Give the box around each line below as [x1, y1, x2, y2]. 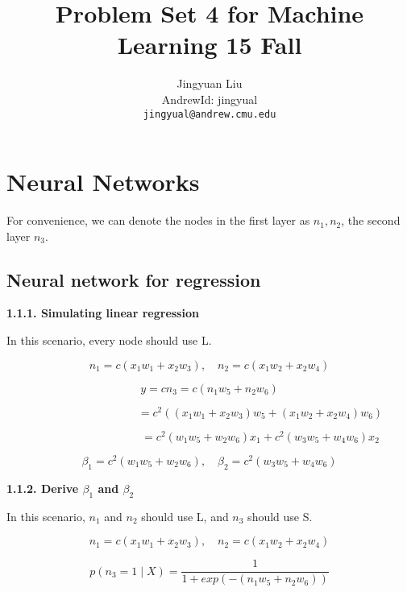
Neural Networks [6, 165, 200, 198]
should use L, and [141, 507, 229, 524]
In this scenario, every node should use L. [6, 332, 212, 349]
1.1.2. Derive [6, 479, 79, 496]
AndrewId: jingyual [161, 90, 258, 107]
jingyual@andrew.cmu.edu [143, 108, 276, 120]
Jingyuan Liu [177, 75, 243, 92]
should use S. [247, 507, 313, 524]
